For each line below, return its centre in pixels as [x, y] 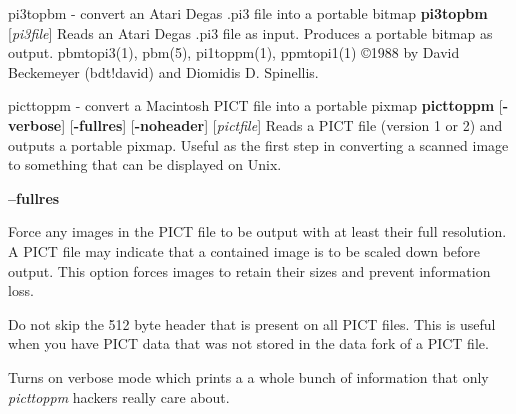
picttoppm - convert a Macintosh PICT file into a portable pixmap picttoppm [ [255, 105]
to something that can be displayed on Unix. [145, 164]
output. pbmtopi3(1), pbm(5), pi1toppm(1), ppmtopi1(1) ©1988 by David [234, 52]
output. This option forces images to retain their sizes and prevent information [249, 270]
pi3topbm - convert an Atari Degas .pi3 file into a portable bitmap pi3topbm [248, 13]
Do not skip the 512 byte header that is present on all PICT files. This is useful [252, 323]
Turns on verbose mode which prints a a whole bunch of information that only [248, 376]
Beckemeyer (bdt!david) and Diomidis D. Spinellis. [163, 71]
